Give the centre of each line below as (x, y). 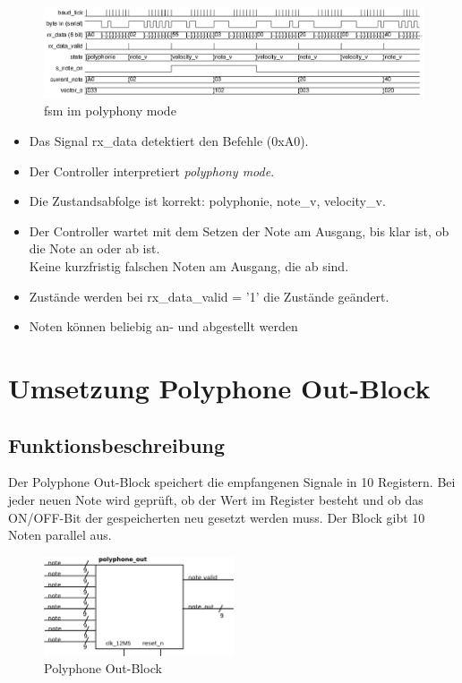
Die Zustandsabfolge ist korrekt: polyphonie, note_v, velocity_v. (207, 201)
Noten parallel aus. (60, 535)
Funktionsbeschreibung (117, 444)
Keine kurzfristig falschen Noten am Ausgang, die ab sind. (189, 266)
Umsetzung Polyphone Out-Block (219, 387)
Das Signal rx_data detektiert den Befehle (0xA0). (169, 141)
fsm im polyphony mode (110, 111)
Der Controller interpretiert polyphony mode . (152, 171)
